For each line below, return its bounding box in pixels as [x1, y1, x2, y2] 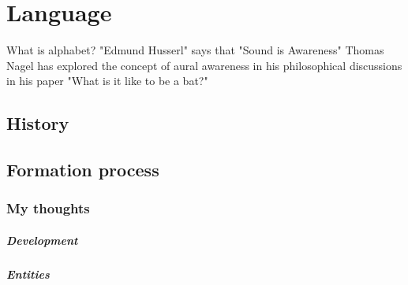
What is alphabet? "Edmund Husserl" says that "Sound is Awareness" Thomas [6, 42, 384, 58]
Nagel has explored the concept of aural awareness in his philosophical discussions [6, 57, 402, 73]
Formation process [6, 157, 159, 182]
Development [6, 231, 78, 248]
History [6, 111, 69, 135]
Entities [6, 265, 50, 282]
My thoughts [6, 198, 90, 218]
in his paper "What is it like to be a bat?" [6, 72, 208, 89]
